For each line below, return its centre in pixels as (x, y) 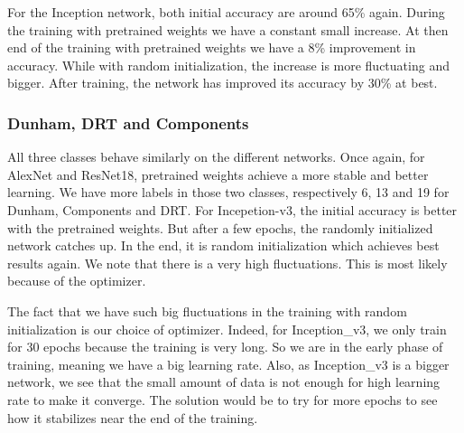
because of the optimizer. (77, 281)
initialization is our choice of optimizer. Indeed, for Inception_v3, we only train (227, 329)
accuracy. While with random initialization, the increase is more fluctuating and (228, 65)
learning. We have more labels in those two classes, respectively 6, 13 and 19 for (228, 192)
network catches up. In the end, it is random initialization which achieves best (223, 245)
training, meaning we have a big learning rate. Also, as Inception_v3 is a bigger (228, 364)
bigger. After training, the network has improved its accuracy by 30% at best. (223, 83)
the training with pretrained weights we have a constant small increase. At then (228, 29)
